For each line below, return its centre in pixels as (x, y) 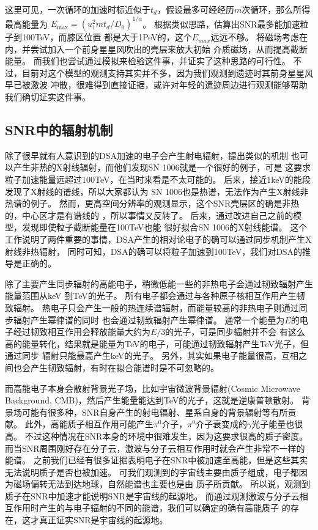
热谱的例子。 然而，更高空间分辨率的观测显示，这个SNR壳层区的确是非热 (152, 203)
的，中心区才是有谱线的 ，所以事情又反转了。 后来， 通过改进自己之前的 (149, 215)
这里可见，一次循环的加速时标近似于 (78, 9)
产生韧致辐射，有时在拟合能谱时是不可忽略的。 (124, 367)
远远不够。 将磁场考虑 (255, 37)
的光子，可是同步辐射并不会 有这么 (235, 332)
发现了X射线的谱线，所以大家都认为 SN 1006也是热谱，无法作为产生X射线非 (157, 191)
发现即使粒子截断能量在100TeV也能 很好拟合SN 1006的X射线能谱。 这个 (165, 227)
